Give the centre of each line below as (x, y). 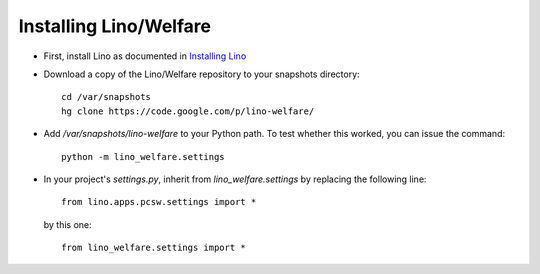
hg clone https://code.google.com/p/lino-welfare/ (188, 111)
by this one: (67, 224)
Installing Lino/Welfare (115, 26)
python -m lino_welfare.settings (143, 156)
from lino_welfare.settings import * (154, 248)
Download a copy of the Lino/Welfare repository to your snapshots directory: (201, 74)
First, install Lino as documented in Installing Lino (145, 56)
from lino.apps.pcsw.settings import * (159, 202)
